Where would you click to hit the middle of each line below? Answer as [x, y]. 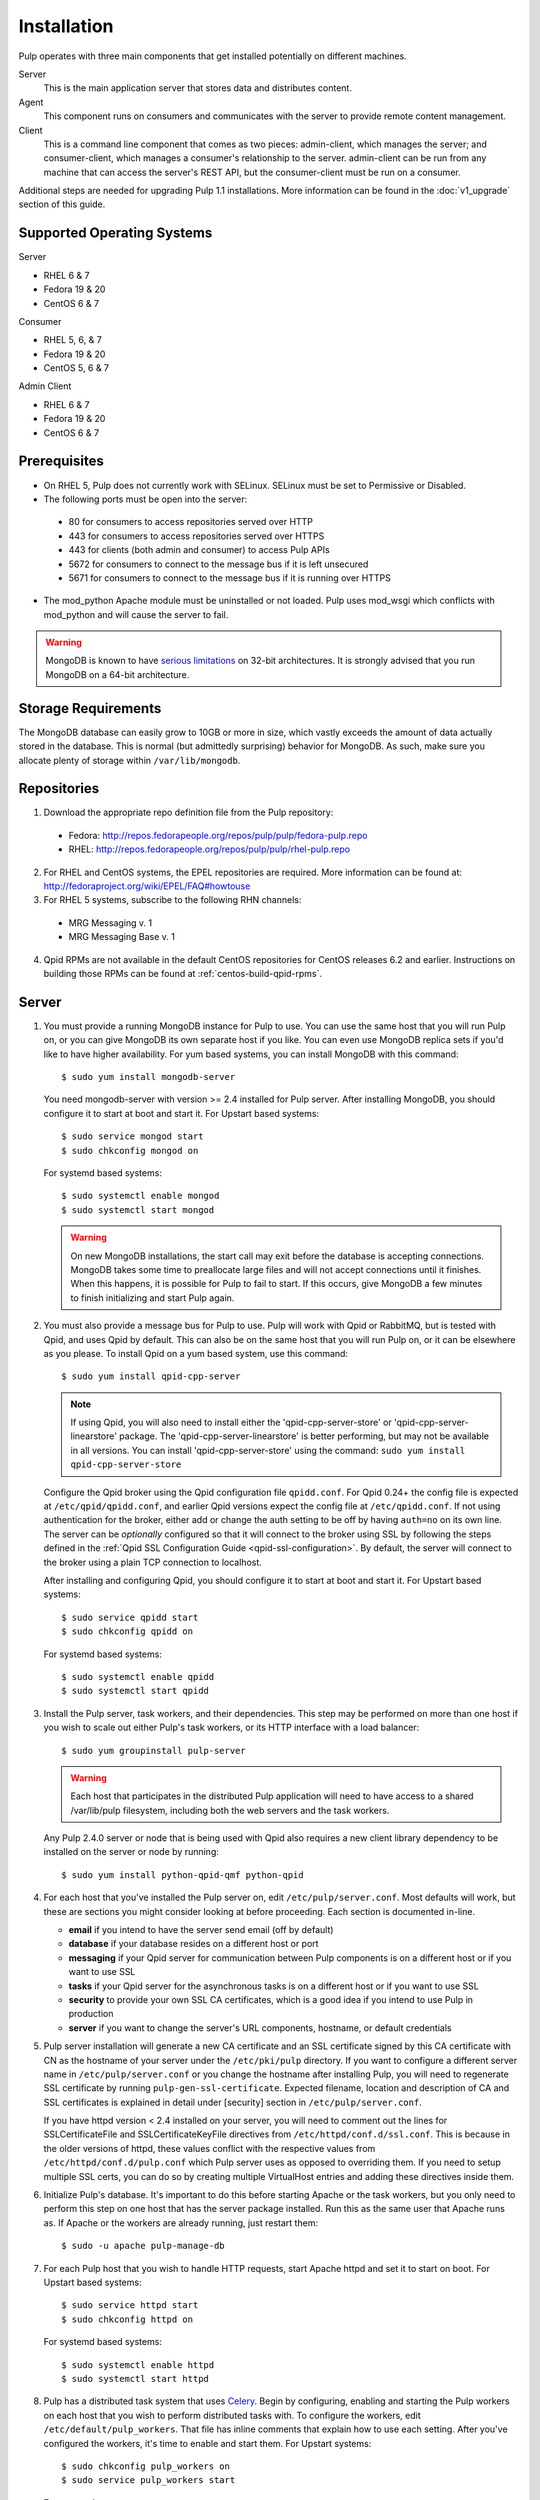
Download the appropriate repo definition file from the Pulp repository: [188, 812]
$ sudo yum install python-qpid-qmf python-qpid [182, 1874]
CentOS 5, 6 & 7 [76, 368]
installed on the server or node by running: [131, 1852]
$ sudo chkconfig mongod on [130, 1150]
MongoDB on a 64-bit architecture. [117, 674]
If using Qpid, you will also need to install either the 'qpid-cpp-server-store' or [231, 1422]
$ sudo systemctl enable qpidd [138, 1676]
